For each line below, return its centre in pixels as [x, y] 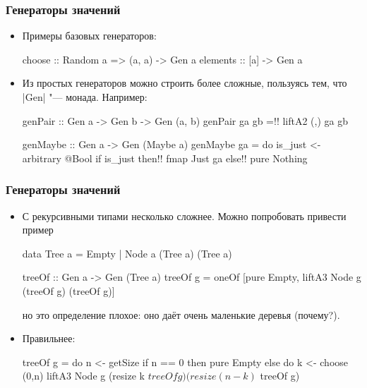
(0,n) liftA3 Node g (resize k [83, 376]
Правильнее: [49, 338]
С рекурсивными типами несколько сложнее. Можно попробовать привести [184, 216]
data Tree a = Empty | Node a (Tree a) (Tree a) [127, 253]
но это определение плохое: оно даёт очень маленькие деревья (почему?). [181, 314]
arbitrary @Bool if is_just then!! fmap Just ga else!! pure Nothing [165, 158]
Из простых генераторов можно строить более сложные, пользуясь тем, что [185, 83]
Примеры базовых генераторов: [89, 36]
